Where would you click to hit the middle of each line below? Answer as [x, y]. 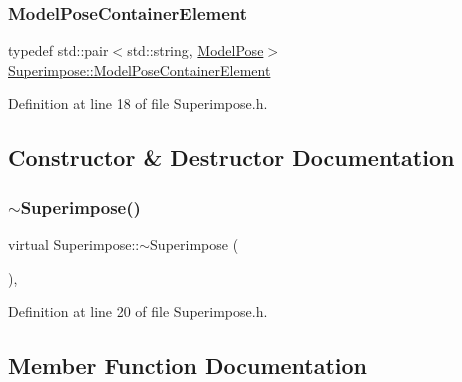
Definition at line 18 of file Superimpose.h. [138, 103]
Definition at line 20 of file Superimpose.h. [138, 311]
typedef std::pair [58, 50]
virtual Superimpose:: [74, 244]
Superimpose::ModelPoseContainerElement [139, 69]
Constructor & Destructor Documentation [231, 157]
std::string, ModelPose [195, 50]
